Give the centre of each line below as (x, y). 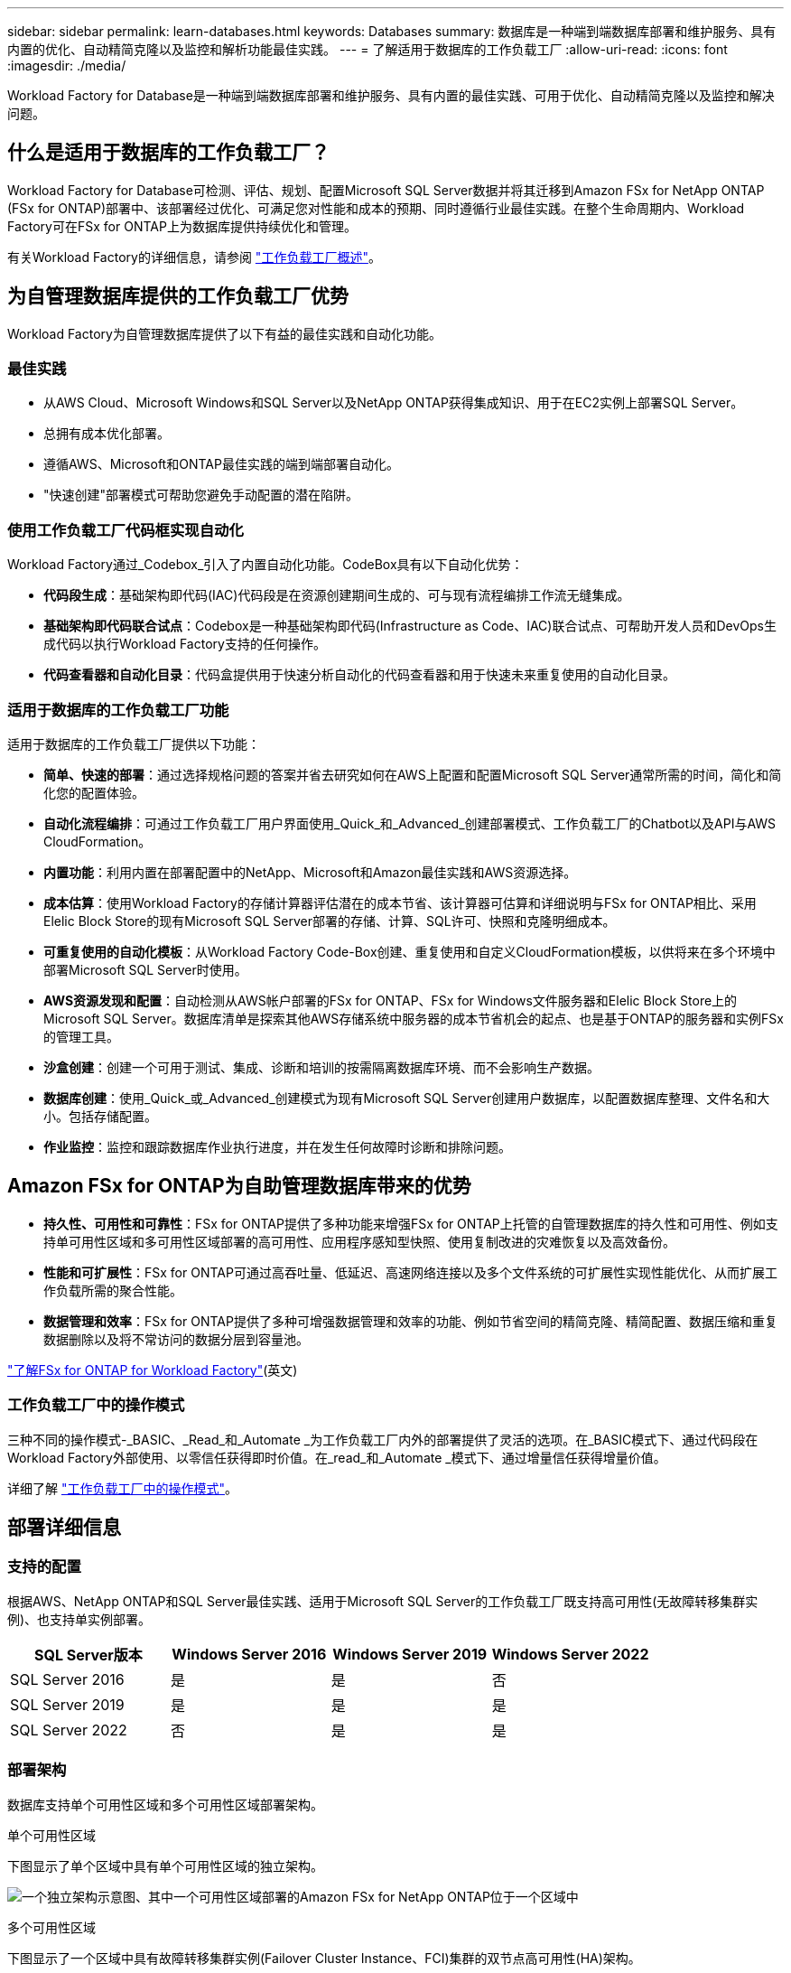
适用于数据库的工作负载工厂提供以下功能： (134, 743)
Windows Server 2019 (410, 1654)
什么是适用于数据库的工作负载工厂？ (168, 153)
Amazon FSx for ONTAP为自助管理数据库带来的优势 (239, 1186)
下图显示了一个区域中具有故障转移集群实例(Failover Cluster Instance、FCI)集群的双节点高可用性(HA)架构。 (324, 1958)
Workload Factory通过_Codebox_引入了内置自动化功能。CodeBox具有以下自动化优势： (265, 565)
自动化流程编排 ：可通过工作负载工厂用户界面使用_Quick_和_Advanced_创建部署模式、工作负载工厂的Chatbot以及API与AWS (410, 823)
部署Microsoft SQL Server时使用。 (145, 969)
